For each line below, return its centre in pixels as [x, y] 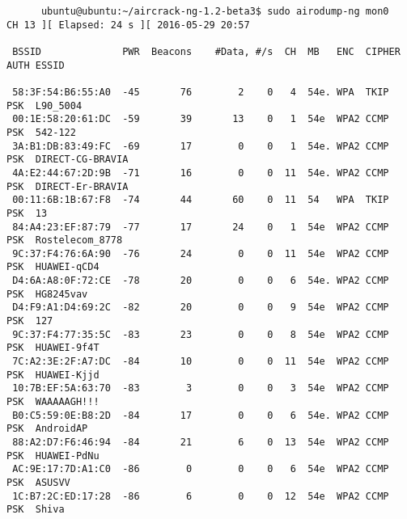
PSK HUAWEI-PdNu [53, 456]
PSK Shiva [36, 510]
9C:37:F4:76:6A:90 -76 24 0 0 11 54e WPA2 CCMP [201, 253]
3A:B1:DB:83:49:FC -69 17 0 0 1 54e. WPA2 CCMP [201, 146]
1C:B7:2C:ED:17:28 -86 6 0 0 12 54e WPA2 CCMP [201, 496]
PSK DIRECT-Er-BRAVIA [68, 186]
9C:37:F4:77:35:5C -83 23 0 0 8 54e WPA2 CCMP [201, 334]
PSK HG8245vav [47, 294]
